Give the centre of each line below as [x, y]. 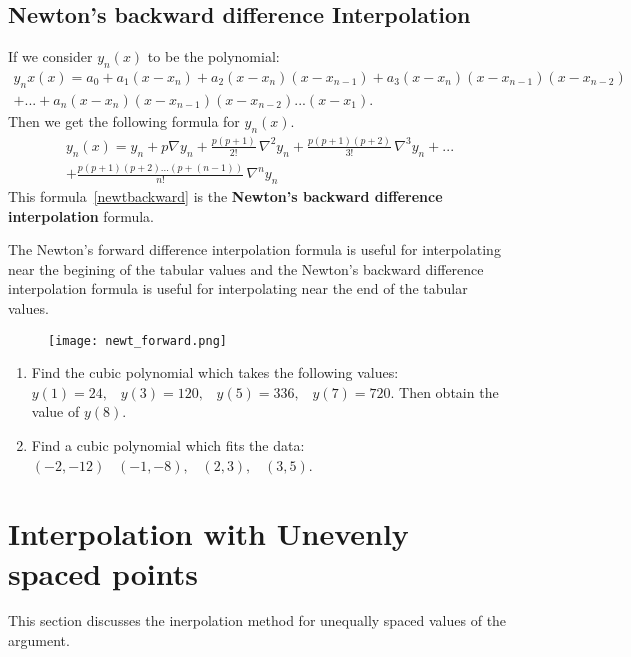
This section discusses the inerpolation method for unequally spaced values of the [257, 620]
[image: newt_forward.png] [137, 340]
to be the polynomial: [213, 56]
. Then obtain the [444, 391]
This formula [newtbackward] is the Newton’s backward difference [225, 195]
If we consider [50, 56]
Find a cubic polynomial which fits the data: [168, 444]
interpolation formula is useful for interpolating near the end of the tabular [238, 288]
